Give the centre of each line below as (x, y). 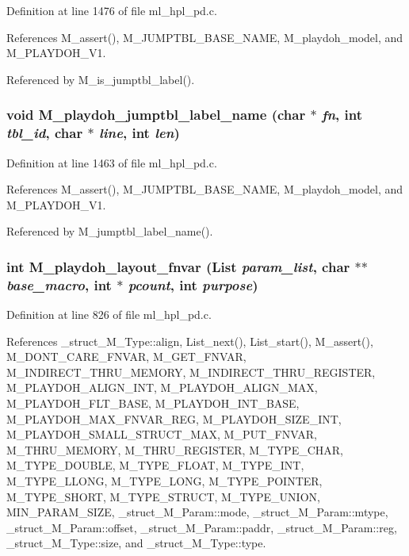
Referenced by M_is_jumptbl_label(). (101, 79)
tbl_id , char (45, 133)
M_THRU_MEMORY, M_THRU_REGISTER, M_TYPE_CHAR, (175, 449)
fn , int (342, 115)
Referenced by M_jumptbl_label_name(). (110, 231)
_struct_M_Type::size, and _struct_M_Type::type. (136, 543)
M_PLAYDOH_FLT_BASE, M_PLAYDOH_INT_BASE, (153, 403)
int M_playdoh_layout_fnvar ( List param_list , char (178, 266)
